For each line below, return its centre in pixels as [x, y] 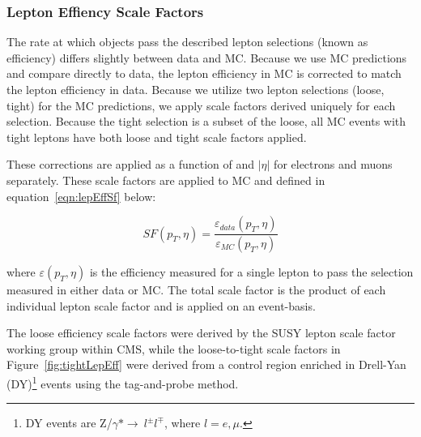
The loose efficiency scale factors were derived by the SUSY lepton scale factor [201, 333]
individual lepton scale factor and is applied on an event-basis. [161, 305]
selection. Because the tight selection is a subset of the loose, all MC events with [206, 121]
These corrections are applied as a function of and [131, 164]
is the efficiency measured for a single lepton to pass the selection [251, 272]
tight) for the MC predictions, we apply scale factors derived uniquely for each [201, 105]
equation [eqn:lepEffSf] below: [81, 196]
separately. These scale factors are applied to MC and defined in [166, 180]
